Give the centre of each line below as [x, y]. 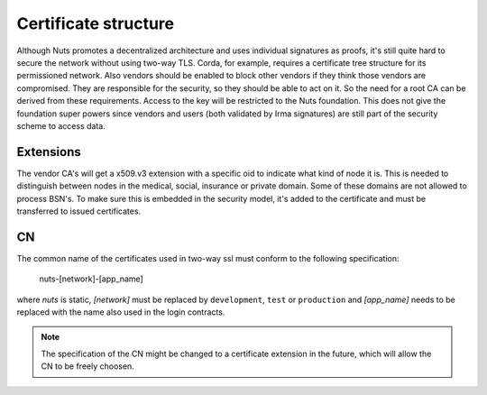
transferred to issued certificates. [79, 211]
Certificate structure [96, 23]
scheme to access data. [61, 125]
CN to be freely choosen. [87, 366]
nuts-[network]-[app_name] [91, 279]
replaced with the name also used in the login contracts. [121, 312]
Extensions [49, 152]
